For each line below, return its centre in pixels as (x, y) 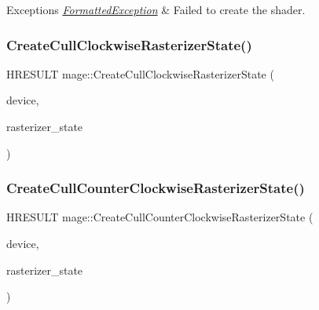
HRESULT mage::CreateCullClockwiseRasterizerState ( (140, 73)
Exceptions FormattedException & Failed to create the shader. (156, 9)
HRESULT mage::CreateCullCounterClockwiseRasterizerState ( (160, 217)
